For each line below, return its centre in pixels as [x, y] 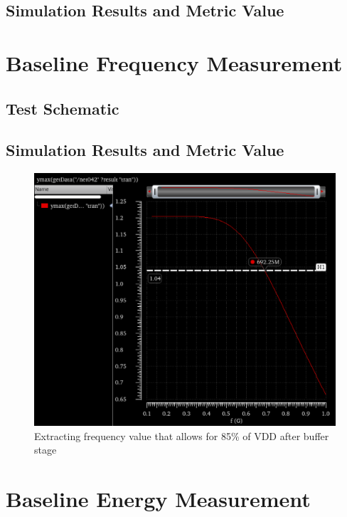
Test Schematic [63, 108]
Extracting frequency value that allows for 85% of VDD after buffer [182, 435]
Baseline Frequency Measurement [174, 62]
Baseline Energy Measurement [158, 498]
